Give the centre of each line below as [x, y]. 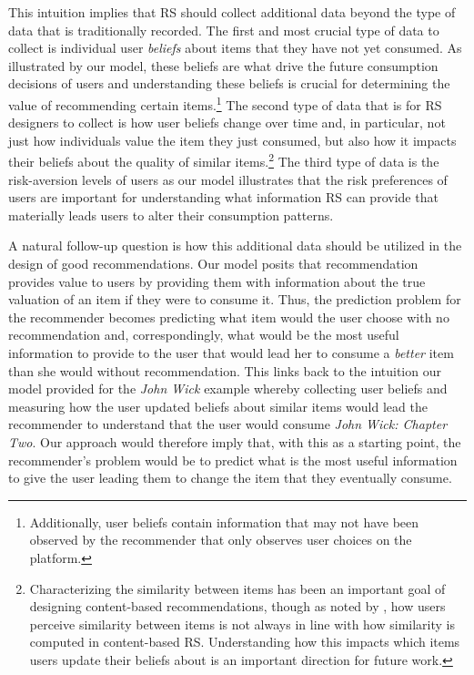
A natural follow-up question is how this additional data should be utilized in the [235, 245]
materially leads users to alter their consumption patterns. [171, 215]
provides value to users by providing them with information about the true [217, 281]
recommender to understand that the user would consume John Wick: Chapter [228, 424]
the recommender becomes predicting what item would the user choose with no [229, 317]
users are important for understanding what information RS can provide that [223, 197]
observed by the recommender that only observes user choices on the [221, 540]
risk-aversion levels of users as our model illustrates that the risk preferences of [228, 179]
